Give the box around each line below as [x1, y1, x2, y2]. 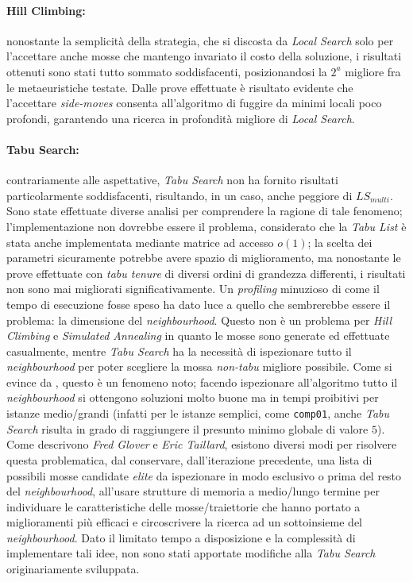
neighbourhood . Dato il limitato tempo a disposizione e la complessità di [6, 529, 356, 545]
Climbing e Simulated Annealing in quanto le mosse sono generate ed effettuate [6, 327, 390, 344]
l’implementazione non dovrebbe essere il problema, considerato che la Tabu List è [6, 218, 407, 234]
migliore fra [345, 63, 401, 79]
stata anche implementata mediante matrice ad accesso [6, 233, 274, 250]
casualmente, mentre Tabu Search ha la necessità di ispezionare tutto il [6, 342, 352, 359]
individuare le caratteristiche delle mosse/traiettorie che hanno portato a [6, 498, 361, 515]
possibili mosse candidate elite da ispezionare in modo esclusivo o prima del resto [6, 467, 402, 484]
